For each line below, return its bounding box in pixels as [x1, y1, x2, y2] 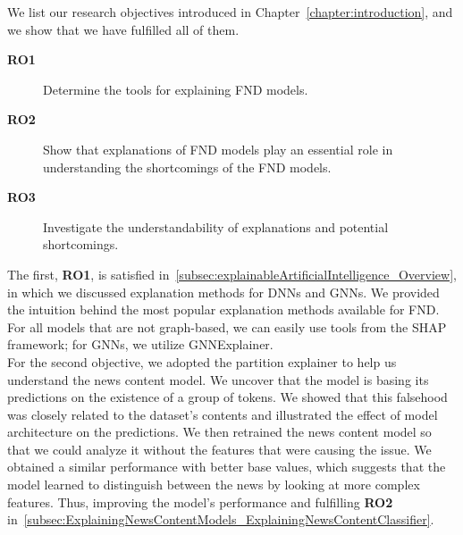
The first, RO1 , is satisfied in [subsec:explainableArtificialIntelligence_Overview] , [7, 264, 457, 283]
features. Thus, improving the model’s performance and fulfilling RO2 [7, 492, 393, 511]
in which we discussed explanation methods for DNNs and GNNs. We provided [7, 282, 440, 301]
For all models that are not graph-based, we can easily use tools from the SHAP [7, 317, 447, 336]
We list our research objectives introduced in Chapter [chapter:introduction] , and [7, 3, 453, 21]
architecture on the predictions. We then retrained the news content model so [7, 422, 432, 441]
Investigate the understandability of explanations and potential [43, 217, 389, 236]
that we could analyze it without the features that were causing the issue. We [7, 439, 432, 458]
